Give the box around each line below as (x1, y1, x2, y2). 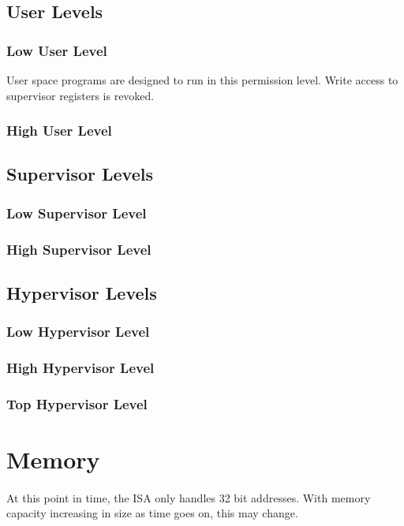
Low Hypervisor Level (6, 322, 150, 341)
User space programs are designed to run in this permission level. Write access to (6, 72, 398, 88)
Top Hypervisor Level (6, 394, 148, 413)
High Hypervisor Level (6, 358, 155, 378)
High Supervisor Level (6, 239, 151, 259)
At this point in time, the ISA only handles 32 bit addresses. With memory (6, 489, 371, 505)
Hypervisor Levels (6, 280, 157, 304)
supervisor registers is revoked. (6, 87, 155, 103)
